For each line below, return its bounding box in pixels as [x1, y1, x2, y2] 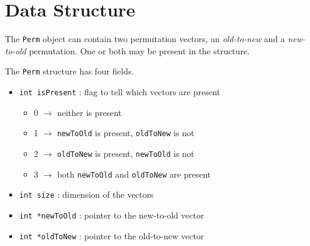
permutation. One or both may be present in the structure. [29, 44, 250, 57]
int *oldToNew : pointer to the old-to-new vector [19, 229, 204, 242]
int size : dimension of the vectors [19, 188, 154, 201]
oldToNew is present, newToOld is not [57, 147, 195, 159]
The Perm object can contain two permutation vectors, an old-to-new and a [5, 32, 285, 45]
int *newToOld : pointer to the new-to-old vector [19, 208, 204, 221]
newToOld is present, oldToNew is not [57, 126, 195, 139]
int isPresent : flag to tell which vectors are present [19, 85, 220, 98]
